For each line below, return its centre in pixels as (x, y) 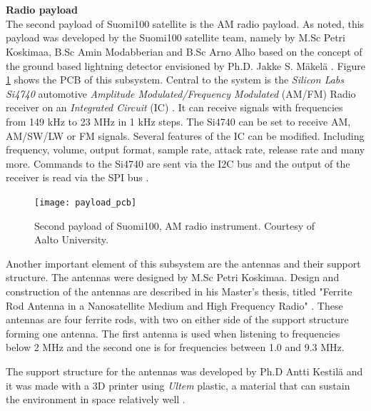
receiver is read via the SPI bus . (77, 177)
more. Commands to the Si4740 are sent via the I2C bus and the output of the (178, 163)
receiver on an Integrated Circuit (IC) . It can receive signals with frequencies (174, 107)
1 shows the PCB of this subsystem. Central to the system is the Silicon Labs (175, 80)
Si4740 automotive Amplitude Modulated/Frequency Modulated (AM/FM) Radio (181, 93)
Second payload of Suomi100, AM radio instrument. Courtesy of (175, 225)
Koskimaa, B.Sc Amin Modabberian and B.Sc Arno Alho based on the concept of (184, 51)
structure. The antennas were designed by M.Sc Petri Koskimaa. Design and (173, 277)
